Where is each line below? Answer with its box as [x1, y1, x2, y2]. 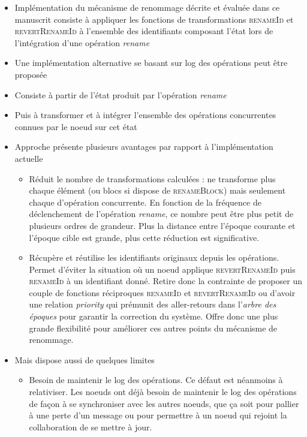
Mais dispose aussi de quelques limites [14, 353, 155, 366]
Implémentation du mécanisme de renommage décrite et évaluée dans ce [14, 1, 280, 13]
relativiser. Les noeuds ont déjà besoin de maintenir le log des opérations [29, 385, 297, 398]
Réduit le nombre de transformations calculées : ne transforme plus [29, 172, 276, 185]
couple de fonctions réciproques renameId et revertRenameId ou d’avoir [29, 286, 296, 299]
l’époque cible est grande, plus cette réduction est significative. [29, 231, 260, 243]
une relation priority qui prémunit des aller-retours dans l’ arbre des [29, 298, 276, 311]
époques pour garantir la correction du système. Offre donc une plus [29, 310, 278, 323]
